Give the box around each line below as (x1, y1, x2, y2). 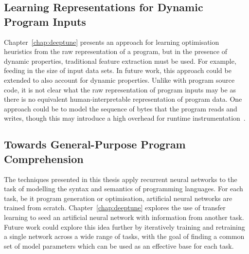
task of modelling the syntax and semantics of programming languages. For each (4, 183, 243, 194)
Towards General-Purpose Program (4, 137, 186, 152)
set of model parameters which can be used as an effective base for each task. (4, 240, 234, 251)
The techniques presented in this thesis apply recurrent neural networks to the (4, 174, 237, 184)
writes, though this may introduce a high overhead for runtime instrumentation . (4, 113, 246, 123)
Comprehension (4, 151, 84, 166)
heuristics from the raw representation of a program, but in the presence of (4, 46, 228, 56)
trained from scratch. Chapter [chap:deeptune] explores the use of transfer (4, 202, 226, 213)
